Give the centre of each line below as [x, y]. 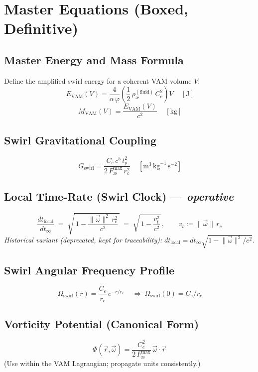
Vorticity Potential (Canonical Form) [102, 324]
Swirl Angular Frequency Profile [89, 270]
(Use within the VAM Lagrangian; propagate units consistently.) [102, 363]
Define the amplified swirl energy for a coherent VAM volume [98, 80]
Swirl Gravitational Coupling [80, 140]
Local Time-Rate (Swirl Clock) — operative [119, 196]
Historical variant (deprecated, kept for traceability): [83, 240]
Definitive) [41, 28]
